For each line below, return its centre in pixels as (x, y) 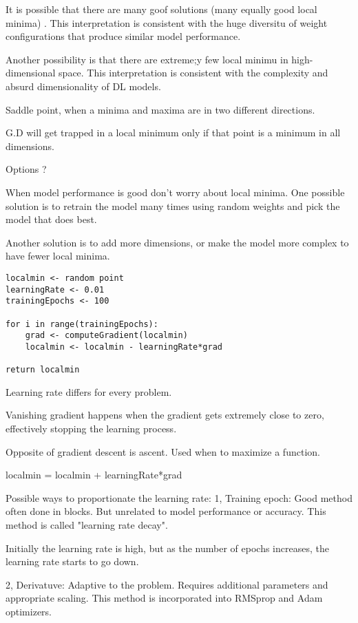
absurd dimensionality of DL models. (83, 86)
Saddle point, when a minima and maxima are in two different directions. (160, 109)
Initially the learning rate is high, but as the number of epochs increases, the (167, 548)
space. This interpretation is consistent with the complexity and (193, 73)
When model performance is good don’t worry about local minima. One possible (175, 192)
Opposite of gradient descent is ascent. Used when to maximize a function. (163, 451)
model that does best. (51, 219)
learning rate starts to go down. (72, 561)
